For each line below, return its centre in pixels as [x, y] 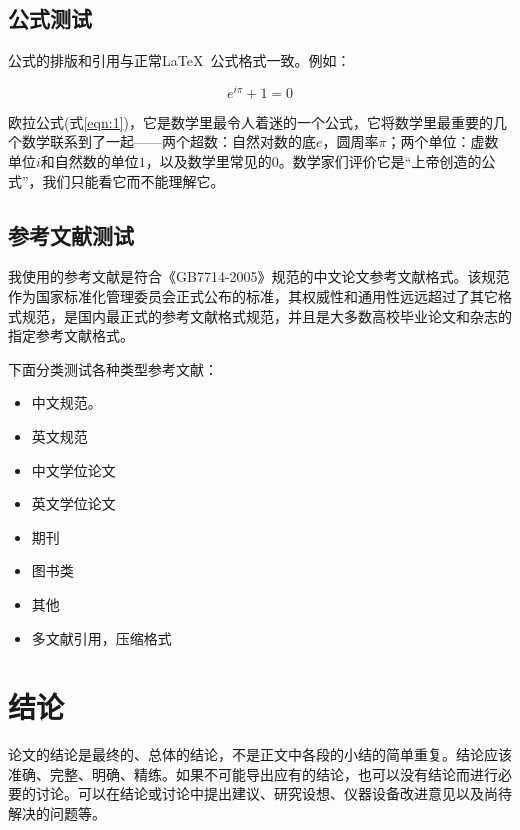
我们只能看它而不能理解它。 [133, 180]
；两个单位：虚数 [442, 141]
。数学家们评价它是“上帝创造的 [380, 161]
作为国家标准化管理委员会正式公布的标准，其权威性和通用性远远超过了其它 [253, 296]
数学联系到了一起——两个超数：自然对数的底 [168, 141]
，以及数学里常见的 [208, 161]
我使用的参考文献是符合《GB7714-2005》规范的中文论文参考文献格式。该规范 [259, 276]
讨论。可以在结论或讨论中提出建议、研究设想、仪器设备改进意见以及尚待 [273, 793]
